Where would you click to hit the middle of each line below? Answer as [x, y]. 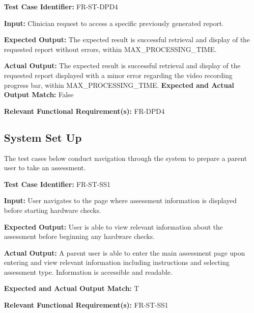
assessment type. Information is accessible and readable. [88, 272]
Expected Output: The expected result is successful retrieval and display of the [127, 39]
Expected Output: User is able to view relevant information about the [113, 226]
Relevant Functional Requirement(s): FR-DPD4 [85, 111]
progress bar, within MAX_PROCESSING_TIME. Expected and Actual [119, 85]
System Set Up [43, 137]
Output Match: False [39, 94]
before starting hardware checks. [53, 210]
